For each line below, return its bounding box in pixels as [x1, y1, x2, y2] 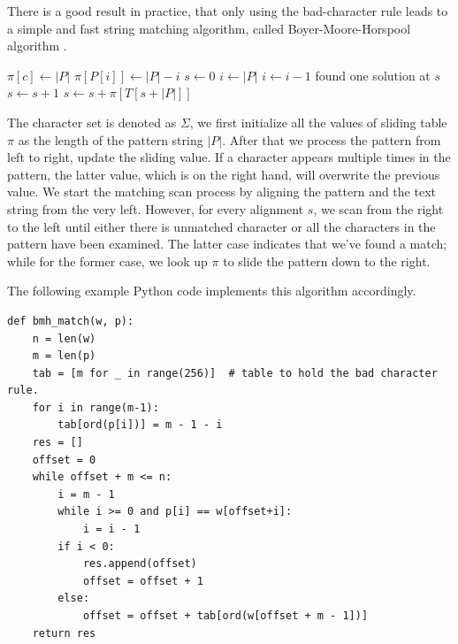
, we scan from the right [313, 199, 444, 218]
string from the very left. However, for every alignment [7, 199, 304, 218]
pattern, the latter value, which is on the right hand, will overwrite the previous [7, 165, 440, 183]
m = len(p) [32, 349, 96, 363]
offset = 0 [32, 453, 96, 466]
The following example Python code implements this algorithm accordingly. [7, 281, 416, 300]
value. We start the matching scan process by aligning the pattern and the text [7, 182, 436, 201]
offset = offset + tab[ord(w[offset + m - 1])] [82, 609, 369, 622]
